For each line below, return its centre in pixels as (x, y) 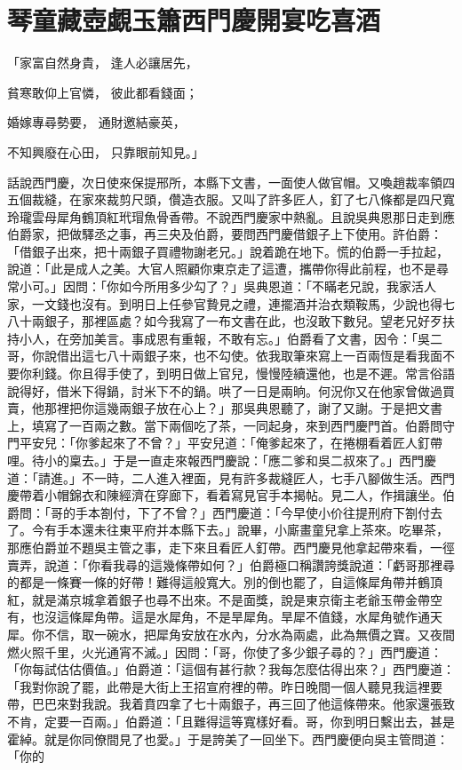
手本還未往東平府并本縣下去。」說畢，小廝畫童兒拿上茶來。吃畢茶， (252, 530)
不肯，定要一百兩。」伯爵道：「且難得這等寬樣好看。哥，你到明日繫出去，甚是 (231, 721)
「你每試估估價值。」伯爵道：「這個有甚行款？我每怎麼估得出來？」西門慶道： (231, 669)
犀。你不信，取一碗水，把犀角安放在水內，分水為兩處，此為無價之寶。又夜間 (231, 634)
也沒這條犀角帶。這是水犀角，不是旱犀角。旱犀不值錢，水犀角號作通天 (237, 617)
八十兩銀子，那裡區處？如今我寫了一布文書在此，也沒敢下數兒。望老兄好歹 (225, 321)
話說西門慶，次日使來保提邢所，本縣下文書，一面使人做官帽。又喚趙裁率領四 (231, 182)
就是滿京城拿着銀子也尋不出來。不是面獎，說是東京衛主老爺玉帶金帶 (231, 599)
